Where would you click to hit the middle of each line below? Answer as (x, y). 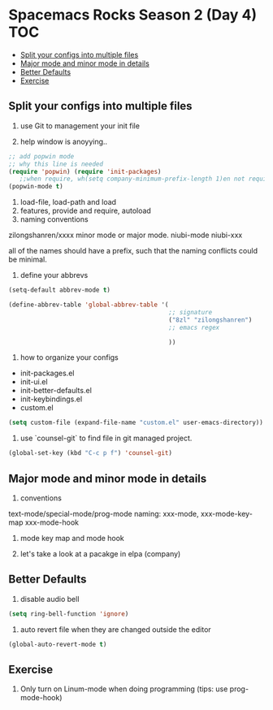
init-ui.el (34, 382)
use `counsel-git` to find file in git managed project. (106, 438)
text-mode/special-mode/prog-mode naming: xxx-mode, (104, 513)
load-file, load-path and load (68, 202)
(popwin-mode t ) (36, 187)
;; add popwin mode (41, 156)
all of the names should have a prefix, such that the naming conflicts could (133, 251)
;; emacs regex (194, 327)
